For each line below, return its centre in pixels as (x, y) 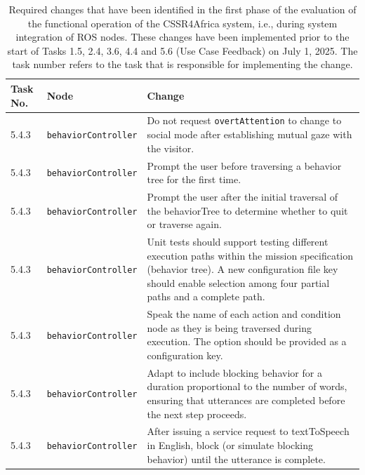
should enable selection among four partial (238, 282)
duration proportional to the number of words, (247, 386)
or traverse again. (184, 224)
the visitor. (171, 148)
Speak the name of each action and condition (244, 314)
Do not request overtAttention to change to (244, 120)
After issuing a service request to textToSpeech (248, 431)
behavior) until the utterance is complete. (236, 459)
